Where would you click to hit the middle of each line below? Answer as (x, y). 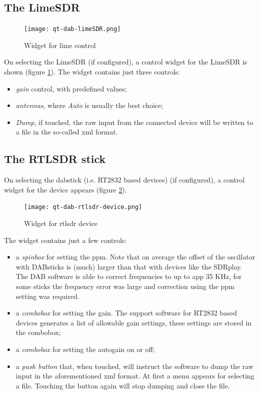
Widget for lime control (60, 45)
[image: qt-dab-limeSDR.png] (72, 29)
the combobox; (38, 332)
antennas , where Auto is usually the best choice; (89, 105)
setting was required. (47, 296)
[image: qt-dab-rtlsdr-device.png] (83, 207)
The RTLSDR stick (55, 159)
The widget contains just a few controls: (65, 240)
